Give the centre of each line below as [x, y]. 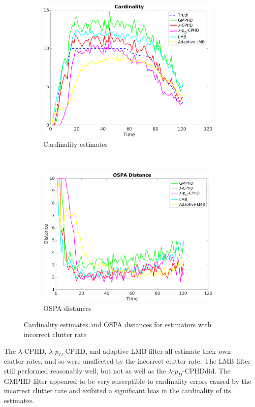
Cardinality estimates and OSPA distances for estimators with [118, 324]
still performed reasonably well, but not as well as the [85, 370]
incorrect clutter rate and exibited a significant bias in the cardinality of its [118, 390]
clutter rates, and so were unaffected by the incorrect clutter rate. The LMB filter [127, 361]
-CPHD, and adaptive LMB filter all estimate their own [147, 351]
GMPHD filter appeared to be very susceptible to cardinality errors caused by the [127, 381]
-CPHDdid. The [207, 370]
